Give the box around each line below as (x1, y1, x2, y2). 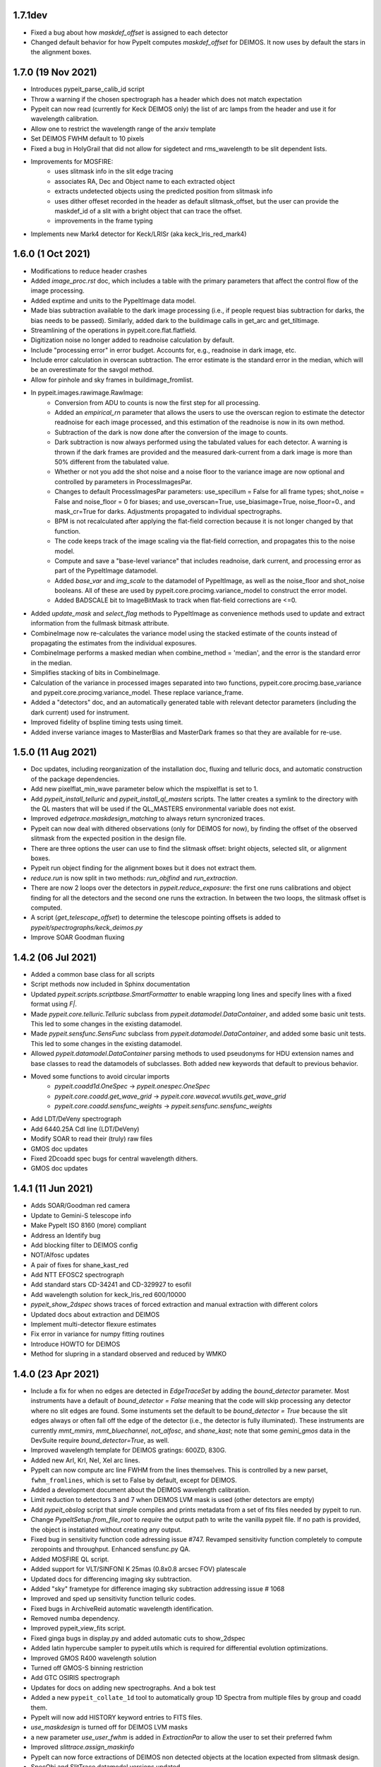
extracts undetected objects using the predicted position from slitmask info (54, 187, 273, 196)
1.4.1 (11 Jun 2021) (13, 1182, 93, 1194)
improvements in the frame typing (54, 216, 153, 225)
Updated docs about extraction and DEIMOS (30, 1310, 160, 1318)
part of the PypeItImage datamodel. (54, 566, 158, 575)
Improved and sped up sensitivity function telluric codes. (30, 1595, 196, 1603)
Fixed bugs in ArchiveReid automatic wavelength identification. (30, 1604, 214, 1613)
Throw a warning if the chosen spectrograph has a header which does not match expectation (30, 95, 303, 103)
